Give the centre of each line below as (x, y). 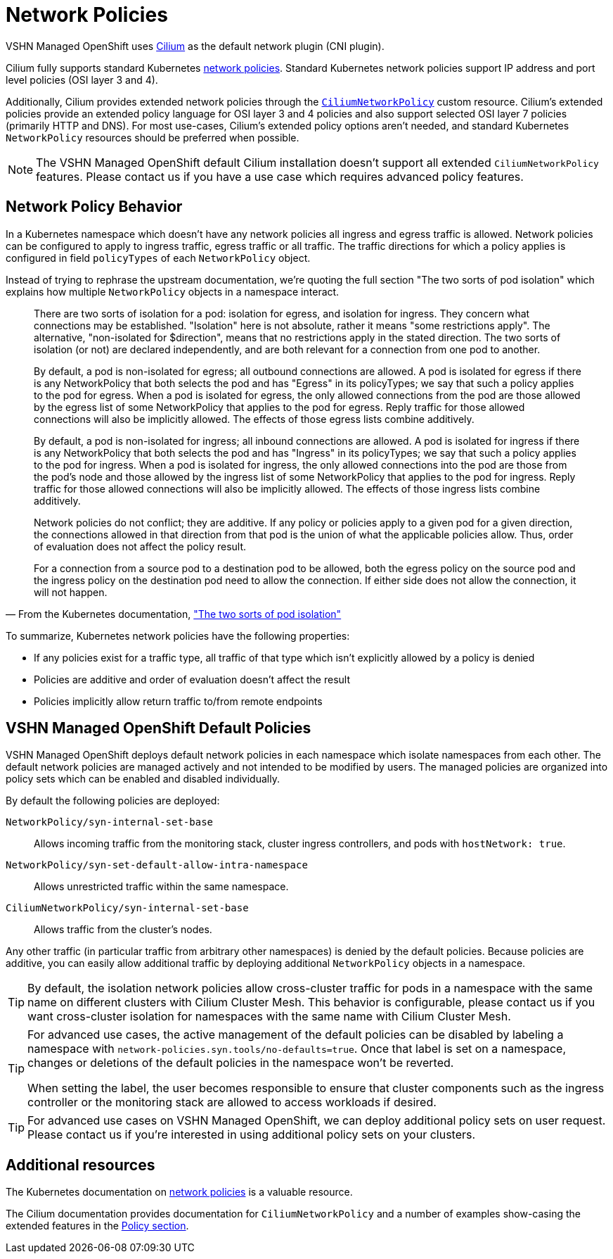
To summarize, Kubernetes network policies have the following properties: (178, 635)
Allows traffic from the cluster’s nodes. (123, 930)
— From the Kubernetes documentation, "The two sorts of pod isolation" (174, 614)
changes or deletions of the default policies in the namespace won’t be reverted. (241, 1063)
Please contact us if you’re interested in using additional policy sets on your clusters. (252, 1135)
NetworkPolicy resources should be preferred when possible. (153, 137)
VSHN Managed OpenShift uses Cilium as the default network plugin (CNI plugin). (195, 46)
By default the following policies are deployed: (113, 801)
